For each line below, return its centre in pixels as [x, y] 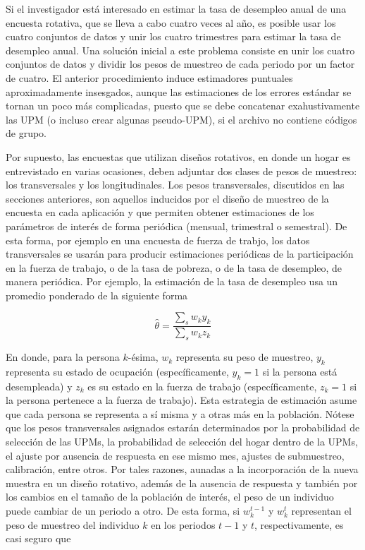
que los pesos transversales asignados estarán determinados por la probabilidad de [183, 428]
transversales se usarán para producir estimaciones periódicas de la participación [180, 254]
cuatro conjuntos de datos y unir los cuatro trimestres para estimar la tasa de [173, 36]
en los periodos [183, 524]
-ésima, [143, 357]
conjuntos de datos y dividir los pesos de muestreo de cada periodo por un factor [180, 64]
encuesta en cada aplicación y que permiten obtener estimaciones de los [160, 212]
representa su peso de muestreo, [245, 357]
